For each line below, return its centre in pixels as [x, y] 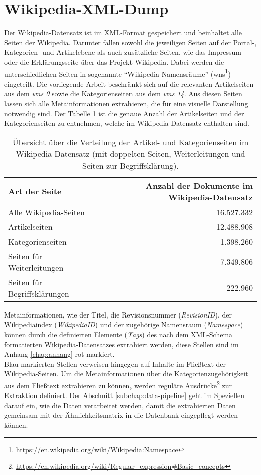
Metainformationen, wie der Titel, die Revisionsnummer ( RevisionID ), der [118, 314]
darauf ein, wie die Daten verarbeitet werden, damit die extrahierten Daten [120, 405]
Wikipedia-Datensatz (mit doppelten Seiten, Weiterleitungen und [130, 153]
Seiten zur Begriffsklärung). [130, 165]
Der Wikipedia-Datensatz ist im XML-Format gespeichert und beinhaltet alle [123, 32]
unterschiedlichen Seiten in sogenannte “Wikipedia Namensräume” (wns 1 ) [117, 73]
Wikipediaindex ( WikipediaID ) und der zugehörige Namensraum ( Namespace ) [124, 324]
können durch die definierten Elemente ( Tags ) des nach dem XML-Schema [118, 334]
